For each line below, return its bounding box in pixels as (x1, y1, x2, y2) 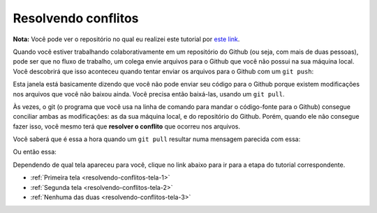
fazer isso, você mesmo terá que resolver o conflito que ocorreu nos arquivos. (13, 122, 241, 131)
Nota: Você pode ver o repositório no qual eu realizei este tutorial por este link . (13, 35, 240, 43)
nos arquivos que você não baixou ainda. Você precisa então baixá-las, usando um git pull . (13, 89, 286, 98)
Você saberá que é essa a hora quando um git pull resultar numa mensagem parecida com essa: (13, 135, 301, 143)
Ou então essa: (13, 147, 57, 156)
